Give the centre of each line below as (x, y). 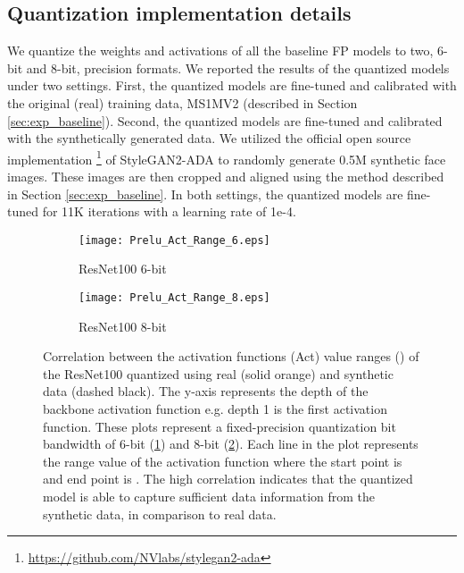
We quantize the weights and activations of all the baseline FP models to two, (220, 51)
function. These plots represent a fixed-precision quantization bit (220, 426)
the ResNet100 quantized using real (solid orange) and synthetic (218, 373)
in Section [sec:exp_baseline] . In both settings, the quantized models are (205, 194)
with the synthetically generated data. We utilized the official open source (209, 138)
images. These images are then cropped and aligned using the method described (226, 177)
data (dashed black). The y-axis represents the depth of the (206, 391)
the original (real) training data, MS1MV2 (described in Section (182, 102)
